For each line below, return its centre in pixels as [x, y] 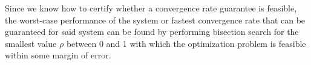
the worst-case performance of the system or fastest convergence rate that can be [155, 20]
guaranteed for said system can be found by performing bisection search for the [152, 32]
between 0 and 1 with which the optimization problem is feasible [186, 43]
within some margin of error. [58, 55]
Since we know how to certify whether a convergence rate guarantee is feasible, [151, 8]
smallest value [31, 43]
